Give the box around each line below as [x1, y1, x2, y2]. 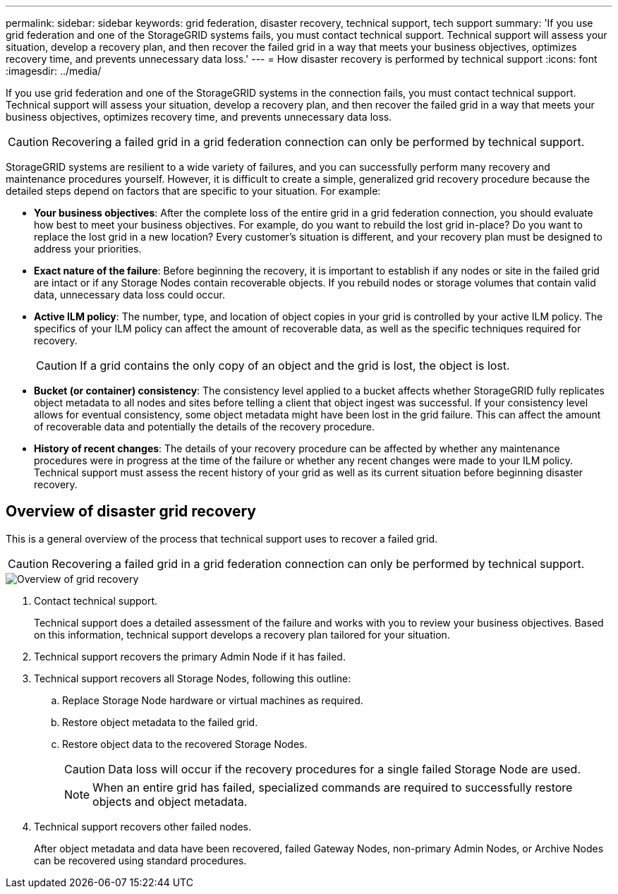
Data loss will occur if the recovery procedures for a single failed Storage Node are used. [108, 761, 581, 776]
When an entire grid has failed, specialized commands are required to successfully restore [92, 780, 573, 795]
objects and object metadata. [92, 794, 248, 809]
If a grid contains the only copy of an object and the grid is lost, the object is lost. [80, 358, 510, 373]
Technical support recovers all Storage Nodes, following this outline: [34, 672, 351, 684]
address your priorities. [34, 243, 142, 255]
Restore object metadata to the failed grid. [62, 715, 258, 728]
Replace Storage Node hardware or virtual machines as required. [62, 694, 363, 706]
